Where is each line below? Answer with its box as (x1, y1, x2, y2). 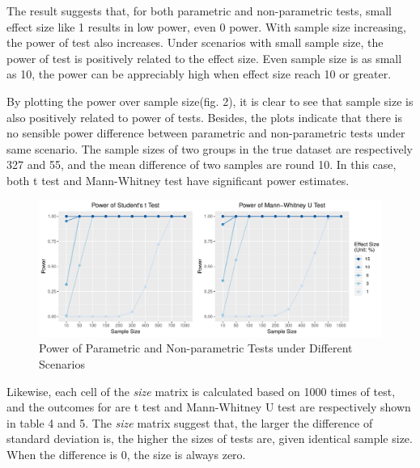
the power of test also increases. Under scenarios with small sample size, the (6, 34, 384, 51)
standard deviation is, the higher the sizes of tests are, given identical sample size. (6, 430, 413, 447)
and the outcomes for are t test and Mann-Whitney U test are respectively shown (6, 398, 411, 415)
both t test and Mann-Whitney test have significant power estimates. (6, 171, 350, 188)
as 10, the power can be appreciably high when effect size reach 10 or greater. (6, 65, 392, 82)
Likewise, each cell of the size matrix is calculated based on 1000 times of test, (6, 382, 396, 399)
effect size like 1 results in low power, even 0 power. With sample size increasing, (6, 18, 407, 35)
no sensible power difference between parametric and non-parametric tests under (6, 124, 405, 141)
